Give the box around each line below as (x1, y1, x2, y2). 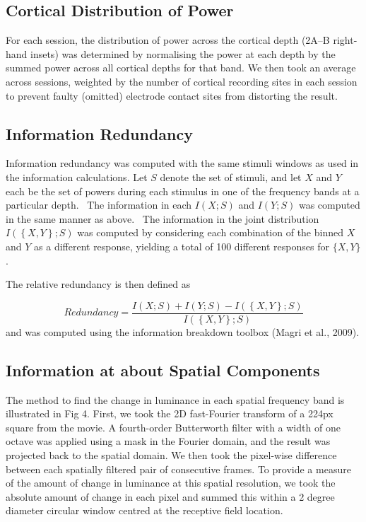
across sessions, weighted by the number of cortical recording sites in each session (6, 74, 358, 88)
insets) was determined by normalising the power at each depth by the (30, 46, 336, 61)
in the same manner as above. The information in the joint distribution (6, 211, 319, 226)
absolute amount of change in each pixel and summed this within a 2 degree (6, 489, 335, 504)
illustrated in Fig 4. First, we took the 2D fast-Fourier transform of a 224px (6, 406, 333, 421)
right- (333, 33, 358, 47)
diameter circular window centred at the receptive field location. (6, 503, 283, 518)
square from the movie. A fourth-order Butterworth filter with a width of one (6, 419, 341, 434)
